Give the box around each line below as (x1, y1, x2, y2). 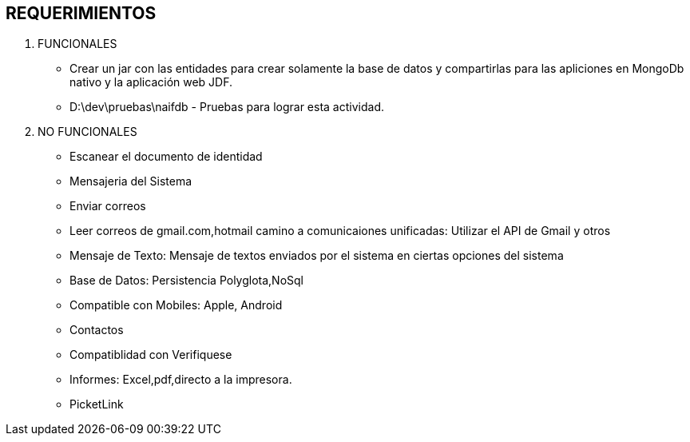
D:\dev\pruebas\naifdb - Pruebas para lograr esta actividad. (69, 100, 384, 114)
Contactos (69, 323, 124, 337)
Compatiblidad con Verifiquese (69, 348, 232, 362)
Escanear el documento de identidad (69, 149, 263, 164)
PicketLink (69, 397, 124, 412)
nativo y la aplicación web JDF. (69, 75, 233, 90)
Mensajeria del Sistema (69, 174, 192, 189)
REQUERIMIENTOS (6, 3, 157, 23)
